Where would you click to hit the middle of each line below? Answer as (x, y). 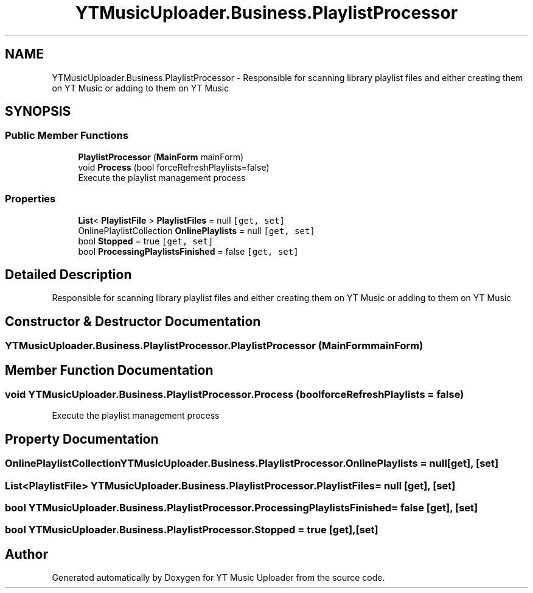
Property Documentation (82, 439)
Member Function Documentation (109, 370)
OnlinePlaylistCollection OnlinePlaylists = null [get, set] (197, 230)
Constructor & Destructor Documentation (133, 321)
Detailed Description (68, 274)
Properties (30, 199)
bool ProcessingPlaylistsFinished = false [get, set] (188, 251)
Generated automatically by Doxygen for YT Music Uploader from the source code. (218, 578)
